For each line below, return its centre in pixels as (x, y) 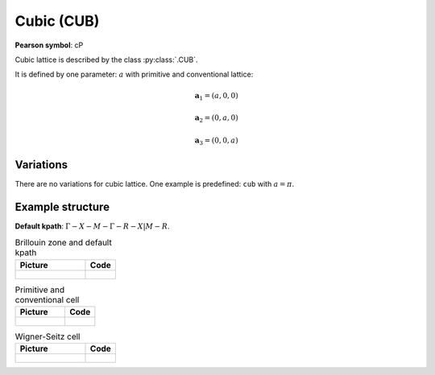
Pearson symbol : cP (49, 45)
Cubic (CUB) (57, 21)
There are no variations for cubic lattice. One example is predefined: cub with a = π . (154, 183)
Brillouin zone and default (63, 243)
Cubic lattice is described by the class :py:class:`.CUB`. (106, 60)
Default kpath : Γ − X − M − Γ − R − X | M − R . (92, 226)
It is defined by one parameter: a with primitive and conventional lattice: (134, 74)
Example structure (62, 206)
